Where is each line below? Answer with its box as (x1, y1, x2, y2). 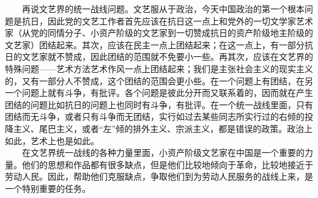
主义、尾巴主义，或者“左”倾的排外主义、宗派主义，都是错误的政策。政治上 (13, 122, 313, 134)
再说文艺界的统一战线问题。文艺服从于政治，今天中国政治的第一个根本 (21, 2, 305, 15)
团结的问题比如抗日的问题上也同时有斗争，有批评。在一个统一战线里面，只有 (5, 98, 313, 111)
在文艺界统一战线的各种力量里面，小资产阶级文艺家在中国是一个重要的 (21, 146, 305, 159)
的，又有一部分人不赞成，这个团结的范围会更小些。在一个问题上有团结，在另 (5, 74, 313, 87)
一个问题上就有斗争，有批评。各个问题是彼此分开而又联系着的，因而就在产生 (5, 86, 313, 99)
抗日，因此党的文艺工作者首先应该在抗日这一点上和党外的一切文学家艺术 (21, 14, 313, 27)
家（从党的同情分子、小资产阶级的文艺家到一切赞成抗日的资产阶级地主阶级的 (5, 26, 313, 39)
